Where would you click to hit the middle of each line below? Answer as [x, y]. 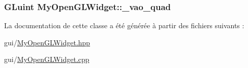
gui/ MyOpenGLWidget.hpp [47, 42]
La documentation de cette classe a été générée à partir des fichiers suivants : [124, 25]
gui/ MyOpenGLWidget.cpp [47, 59]
